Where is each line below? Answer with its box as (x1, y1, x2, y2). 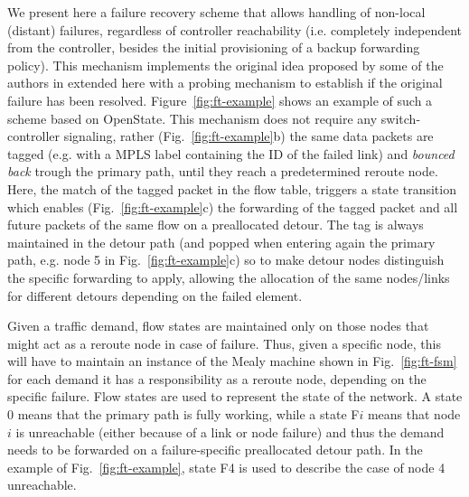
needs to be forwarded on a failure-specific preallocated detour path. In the (7, 440, 423, 459)
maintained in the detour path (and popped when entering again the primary (7, 232, 436, 251)
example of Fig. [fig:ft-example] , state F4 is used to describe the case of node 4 (7, 457, 446, 476)
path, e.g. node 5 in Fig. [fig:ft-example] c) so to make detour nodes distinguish (7, 250, 445, 269)
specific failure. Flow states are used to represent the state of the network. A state (7, 387, 463, 406)
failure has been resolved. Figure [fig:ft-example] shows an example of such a (7, 90, 433, 109)
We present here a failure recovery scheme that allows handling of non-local (7, 3, 426, 21)
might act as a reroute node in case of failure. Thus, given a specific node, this (7, 333, 441, 352)
